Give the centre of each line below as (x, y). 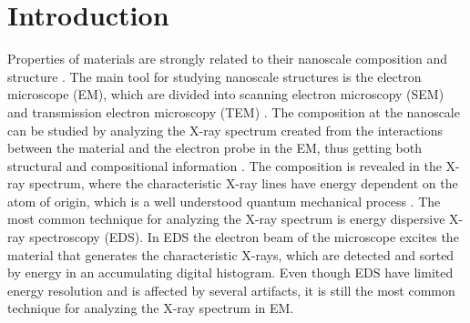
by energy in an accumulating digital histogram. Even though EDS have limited (230, 273)
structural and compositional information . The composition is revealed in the (225, 165)
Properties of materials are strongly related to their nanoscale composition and (228, 59)
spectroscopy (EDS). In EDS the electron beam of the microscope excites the (244, 237)
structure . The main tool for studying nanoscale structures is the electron (215, 76)
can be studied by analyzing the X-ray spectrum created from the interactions (225, 130)
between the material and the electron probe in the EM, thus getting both (215, 148)
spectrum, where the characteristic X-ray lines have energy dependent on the (244, 183)
